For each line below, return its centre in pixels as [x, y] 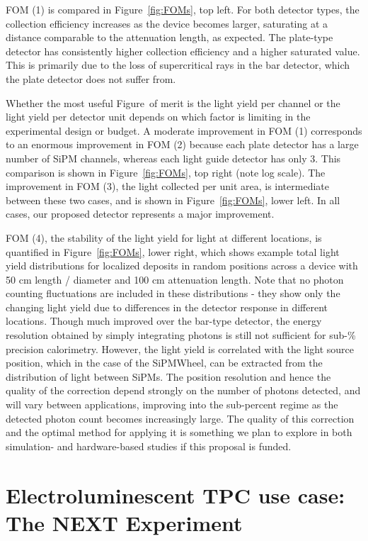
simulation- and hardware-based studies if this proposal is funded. [149, 446]
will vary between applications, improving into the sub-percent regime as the [172, 405]
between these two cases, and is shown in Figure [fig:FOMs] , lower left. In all [173, 200]
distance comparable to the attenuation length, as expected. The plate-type [169, 37]
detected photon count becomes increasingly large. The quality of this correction [180, 418]
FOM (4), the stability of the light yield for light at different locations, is [164, 237]
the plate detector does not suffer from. [91, 78]
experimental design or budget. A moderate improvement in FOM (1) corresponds [184, 130]
